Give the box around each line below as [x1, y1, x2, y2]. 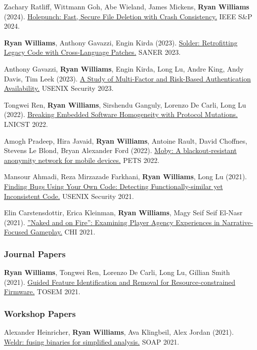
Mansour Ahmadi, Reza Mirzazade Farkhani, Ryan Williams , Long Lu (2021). [4, 171, 247, 182]
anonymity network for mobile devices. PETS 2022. [4, 155, 160, 165]
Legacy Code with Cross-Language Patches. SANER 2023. [4, 47, 181, 57]
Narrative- [222, 217, 253, 227]
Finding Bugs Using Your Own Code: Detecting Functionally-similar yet [4, 181, 223, 191]
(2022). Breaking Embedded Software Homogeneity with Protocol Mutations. [4, 109, 238, 119]
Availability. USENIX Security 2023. [4, 83, 114, 93]
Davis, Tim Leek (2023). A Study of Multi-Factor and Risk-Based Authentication [4, 73, 251, 83]
